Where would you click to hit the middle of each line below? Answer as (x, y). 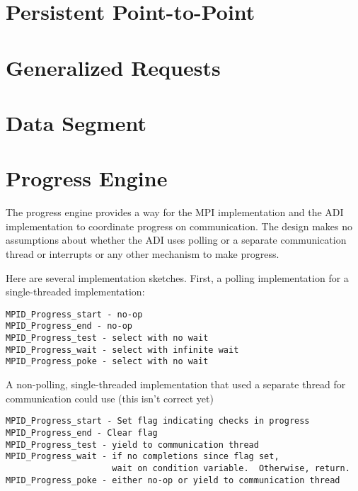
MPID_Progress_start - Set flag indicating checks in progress (158, 421)
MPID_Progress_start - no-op (74, 314)
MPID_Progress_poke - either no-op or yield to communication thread (173, 480)
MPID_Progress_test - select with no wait (107, 338)
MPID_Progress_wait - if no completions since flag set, (143, 457)
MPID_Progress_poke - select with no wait (107, 362)
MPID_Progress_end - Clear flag (82, 433)
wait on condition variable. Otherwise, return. (231, 468)
